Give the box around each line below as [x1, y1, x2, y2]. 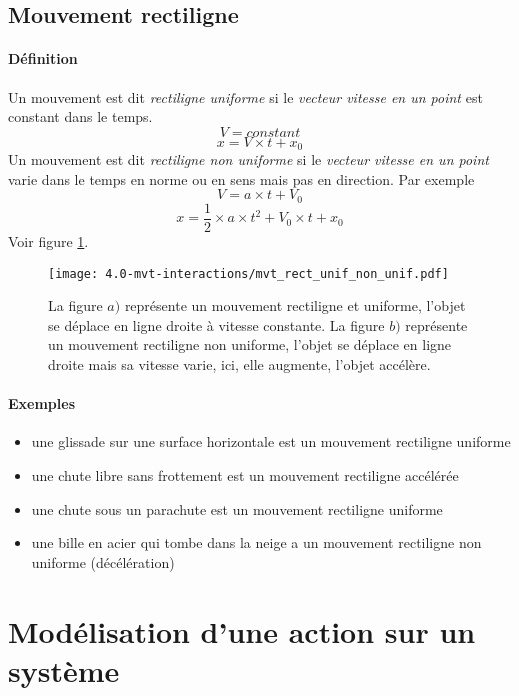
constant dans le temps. [8, 106, 153, 127]
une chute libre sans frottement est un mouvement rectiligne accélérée [31, 464, 459, 485]
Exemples [8, 393, 76, 414]
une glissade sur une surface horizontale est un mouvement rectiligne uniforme [31, 431, 511, 452]
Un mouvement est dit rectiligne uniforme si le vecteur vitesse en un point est [8, 86, 483, 107]
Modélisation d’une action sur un [8, 610, 476, 651]
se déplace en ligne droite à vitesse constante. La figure [48, 314, 385, 335]
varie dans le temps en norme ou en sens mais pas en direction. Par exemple [8, 168, 475, 189]
